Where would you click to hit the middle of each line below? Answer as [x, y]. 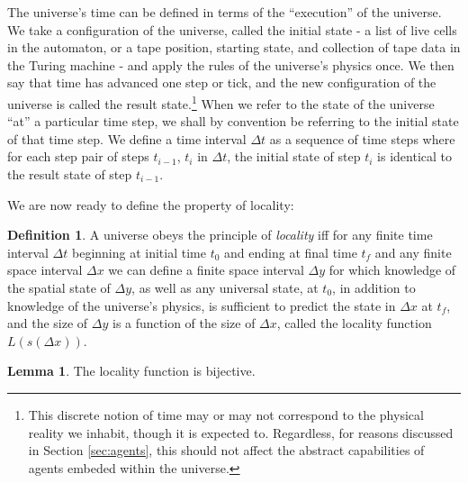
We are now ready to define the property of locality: [151, 204]
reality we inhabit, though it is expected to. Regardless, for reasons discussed [241, 432]
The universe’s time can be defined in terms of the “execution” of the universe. [225, 12]
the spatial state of [59, 287]
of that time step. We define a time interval [127, 138]
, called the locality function [354, 323]
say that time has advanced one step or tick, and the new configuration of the [222, 82]
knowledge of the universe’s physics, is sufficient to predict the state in [202, 305]
